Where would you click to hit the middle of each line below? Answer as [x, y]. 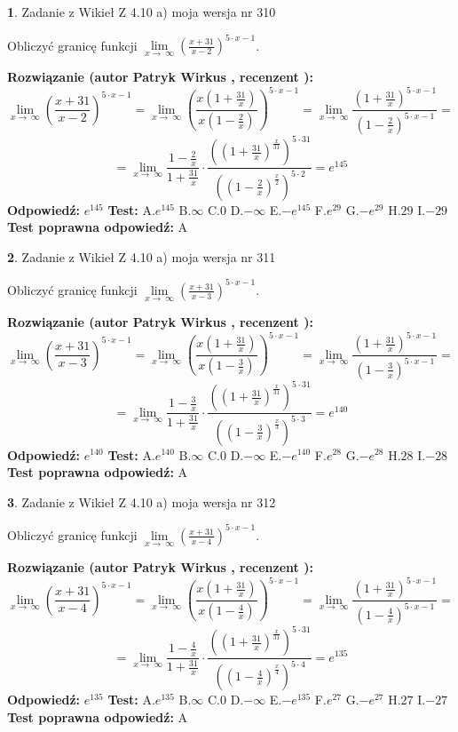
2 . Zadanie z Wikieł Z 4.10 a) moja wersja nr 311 [142, 256]
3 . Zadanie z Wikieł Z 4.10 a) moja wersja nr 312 [142, 501]
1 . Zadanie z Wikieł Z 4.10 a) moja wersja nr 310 [142, 12]
